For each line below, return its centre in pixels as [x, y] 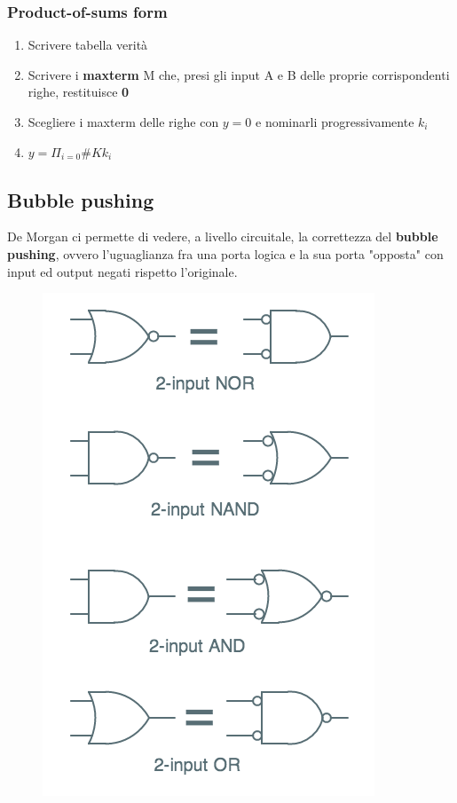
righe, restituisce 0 [79, 92]
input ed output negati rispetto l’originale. [122, 271]
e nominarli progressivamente [335, 122]
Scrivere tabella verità [88, 45]
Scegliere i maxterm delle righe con [123, 122]
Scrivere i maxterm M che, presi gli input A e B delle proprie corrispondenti [239, 74]
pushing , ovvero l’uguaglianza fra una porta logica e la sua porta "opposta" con [225, 253]
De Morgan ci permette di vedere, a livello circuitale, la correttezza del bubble [223, 236]
